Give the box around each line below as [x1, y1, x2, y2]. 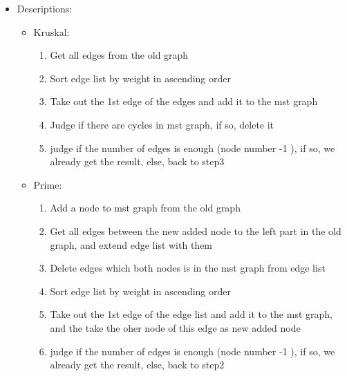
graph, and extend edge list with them [50, 237, 213, 252]
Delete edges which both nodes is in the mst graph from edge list [50, 261, 326, 275]
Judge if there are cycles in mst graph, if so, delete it [50, 117, 274, 131]
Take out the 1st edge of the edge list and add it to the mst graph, [50, 307, 332, 321]
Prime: [33, 177, 62, 191]
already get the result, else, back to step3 [50, 154, 225, 169]
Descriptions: [17, 1, 73, 15]
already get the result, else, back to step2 [50, 357, 225, 372]
